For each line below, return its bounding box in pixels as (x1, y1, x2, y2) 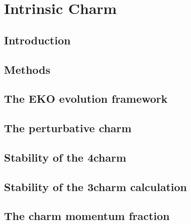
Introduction (4, 32, 71, 47)
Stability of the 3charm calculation (4, 179, 187, 194)
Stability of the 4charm (4, 149, 126, 165)
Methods (4, 61, 50, 77)
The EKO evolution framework (4, 91, 168, 106)
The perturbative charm (4, 120, 131, 136)
